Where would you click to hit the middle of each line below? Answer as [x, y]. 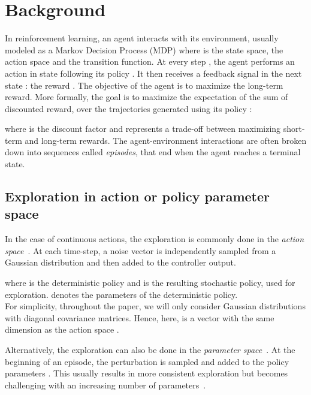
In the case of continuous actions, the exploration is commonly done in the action [155, 239]
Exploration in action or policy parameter [137, 196]
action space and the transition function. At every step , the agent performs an [150, 61]
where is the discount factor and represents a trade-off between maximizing [143, 129]
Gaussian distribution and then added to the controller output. [120, 262]
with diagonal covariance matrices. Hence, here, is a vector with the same [140, 317]
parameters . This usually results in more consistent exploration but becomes [147, 373]
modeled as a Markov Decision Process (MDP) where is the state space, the [144, 49]
